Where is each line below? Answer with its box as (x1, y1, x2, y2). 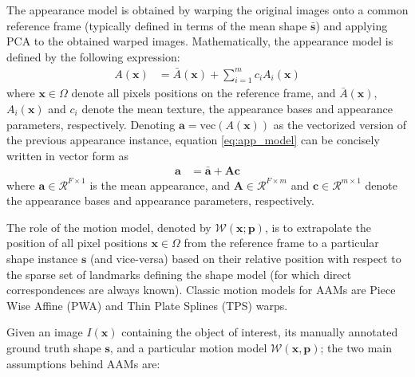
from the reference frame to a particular (184, 234, 379, 251)
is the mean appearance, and (89, 176, 230, 193)
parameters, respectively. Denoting (6, 116, 176, 132)
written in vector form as (6, 147, 129, 163)
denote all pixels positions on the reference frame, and (71, 84, 336, 101)
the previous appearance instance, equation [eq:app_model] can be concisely (6, 132, 380, 148)
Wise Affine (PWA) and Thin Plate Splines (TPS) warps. (6, 296, 288, 313)
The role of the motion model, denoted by (6, 218, 211, 235)
